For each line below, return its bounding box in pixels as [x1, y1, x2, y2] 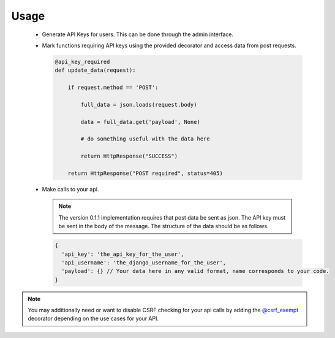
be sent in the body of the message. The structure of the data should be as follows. [58, 223, 269, 230]
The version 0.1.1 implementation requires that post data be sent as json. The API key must [58, 213, 286, 221]
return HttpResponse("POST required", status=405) [67, 170, 223, 177]
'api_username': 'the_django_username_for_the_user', [61, 259, 227, 266]
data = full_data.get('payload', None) [80, 118, 200, 125]
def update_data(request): [55, 67, 136, 74]
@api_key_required [55, 58, 110, 65]
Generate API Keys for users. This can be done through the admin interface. [42, 31, 234, 38]
